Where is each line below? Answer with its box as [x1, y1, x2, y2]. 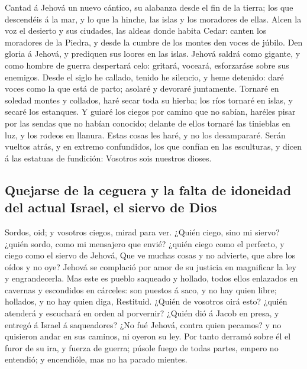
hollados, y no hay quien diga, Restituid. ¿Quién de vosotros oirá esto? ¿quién [5, 295, 287, 307]
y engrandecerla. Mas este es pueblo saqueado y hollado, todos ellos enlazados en [5, 272, 298, 284]
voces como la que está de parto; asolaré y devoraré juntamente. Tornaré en [5, 82, 279, 95]
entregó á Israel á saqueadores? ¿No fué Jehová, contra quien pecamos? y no [5, 318, 282, 331]
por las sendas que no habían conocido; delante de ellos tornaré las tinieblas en [5, 116, 290, 129]
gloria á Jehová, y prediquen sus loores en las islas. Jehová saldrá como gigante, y [5, 47, 300, 60]
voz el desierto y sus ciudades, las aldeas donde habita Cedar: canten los [5, 24, 267, 37]
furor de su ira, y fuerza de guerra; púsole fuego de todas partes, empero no [5, 341, 279, 354]
